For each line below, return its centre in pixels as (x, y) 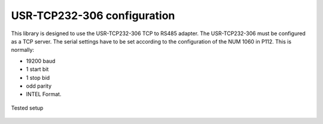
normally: (23, 50)
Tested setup (27, 108)
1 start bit (37, 69)
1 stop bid (38, 77)
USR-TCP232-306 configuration (93, 15)
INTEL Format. (44, 94)
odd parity (39, 86)
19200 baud (41, 61)
